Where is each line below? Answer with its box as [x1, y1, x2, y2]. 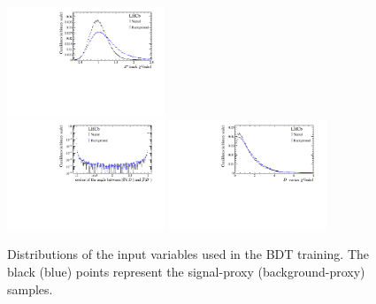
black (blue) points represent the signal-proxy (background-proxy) [7, 262, 365, 280]
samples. [7, 279, 53, 298]
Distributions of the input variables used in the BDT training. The [7, 245, 369, 263]
